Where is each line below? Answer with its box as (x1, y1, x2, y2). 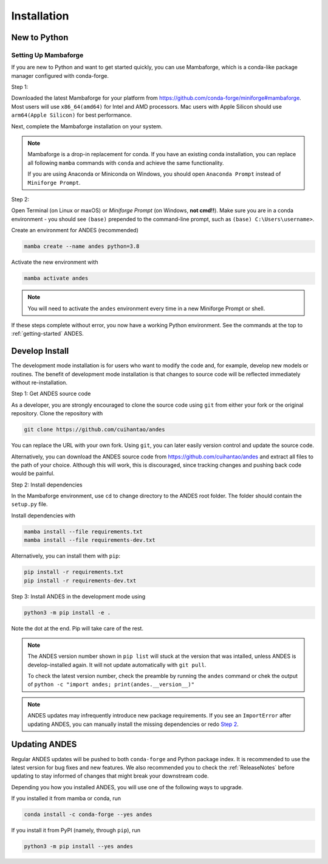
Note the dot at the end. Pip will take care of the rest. (11, 624, 144, 632)
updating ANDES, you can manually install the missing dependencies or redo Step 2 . (27, 721, 239, 728)
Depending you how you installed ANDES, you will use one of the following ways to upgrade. (11, 783, 243, 790)
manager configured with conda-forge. (11, 72, 109, 79)
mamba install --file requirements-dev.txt (24, 537, 156, 544)
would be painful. (11, 470, 55, 477)
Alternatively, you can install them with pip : (11, 552, 121, 559)
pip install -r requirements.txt (24, 569, 124, 576)
